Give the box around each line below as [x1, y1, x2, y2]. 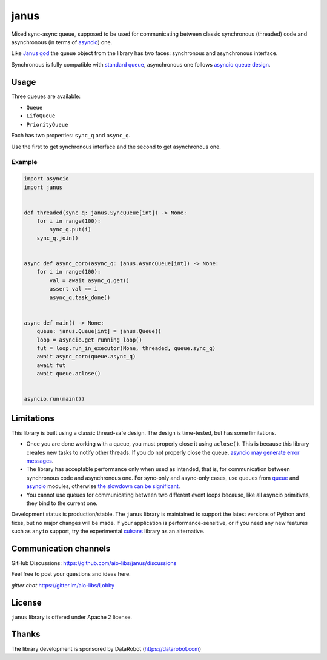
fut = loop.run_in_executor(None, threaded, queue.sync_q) [36, 345, 216, 351]
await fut [36, 361, 66, 369]
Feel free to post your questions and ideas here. [11, 570, 131, 578]
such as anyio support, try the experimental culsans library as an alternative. [11, 527, 205, 535]
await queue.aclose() [36, 370, 101, 377]
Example [11, 158, 38, 167]
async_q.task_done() [49, 294, 111, 301]
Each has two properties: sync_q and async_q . [11, 132, 131, 139]
